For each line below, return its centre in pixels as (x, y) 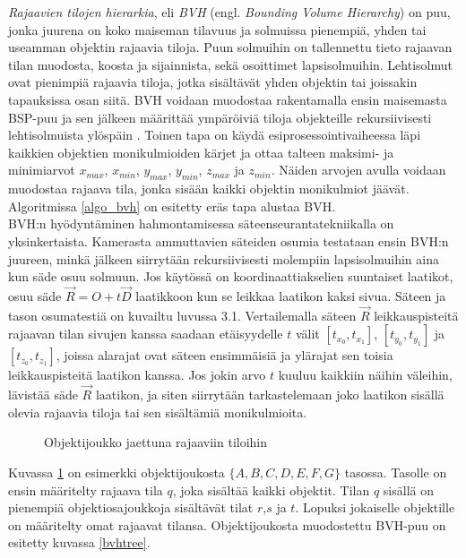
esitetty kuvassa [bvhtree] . (79, 542)
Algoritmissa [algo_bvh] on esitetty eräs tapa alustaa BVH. (172, 206)
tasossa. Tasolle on (396, 472)
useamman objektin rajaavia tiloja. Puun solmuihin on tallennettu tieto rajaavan (230, 47)
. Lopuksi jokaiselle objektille (375, 507)
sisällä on (409, 489)
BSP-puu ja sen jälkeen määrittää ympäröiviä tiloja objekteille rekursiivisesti (220, 117)
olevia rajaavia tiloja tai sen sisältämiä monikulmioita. (158, 412)
